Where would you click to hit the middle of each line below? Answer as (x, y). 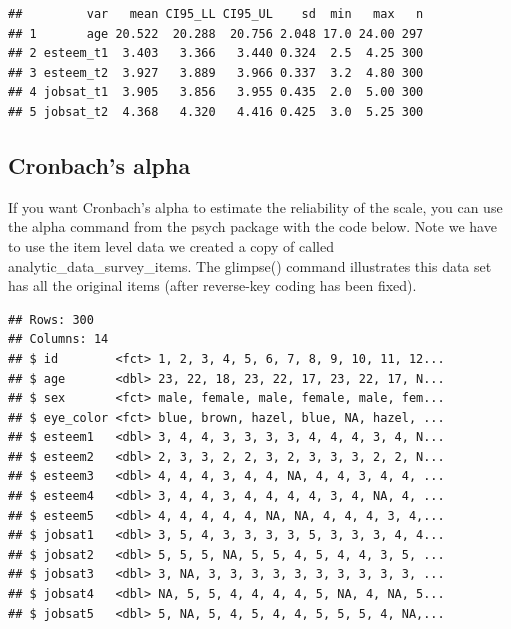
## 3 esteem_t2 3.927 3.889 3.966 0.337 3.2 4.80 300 (216, 72)
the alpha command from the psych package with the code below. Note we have (252, 226)
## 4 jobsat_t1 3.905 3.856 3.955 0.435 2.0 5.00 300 (216, 92)
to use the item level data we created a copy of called (171, 245)
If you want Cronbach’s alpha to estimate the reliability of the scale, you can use (255, 206)
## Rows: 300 (51, 319)
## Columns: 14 (58, 339)
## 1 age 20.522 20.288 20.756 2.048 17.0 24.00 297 (216, 33)
